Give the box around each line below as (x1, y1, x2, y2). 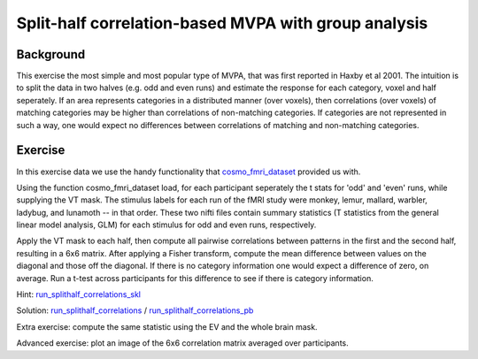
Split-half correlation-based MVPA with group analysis (16, 13, 428, 33)
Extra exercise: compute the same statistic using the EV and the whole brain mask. (16, 321, 318, 332)
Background (16, 47, 86, 62)
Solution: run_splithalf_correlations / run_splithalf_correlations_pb (16, 305, 254, 316)
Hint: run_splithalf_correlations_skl (16, 289, 142, 300)
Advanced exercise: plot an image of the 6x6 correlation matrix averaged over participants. (16, 338, 349, 348)
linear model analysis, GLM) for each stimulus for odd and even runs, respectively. (16, 219, 317, 230)
